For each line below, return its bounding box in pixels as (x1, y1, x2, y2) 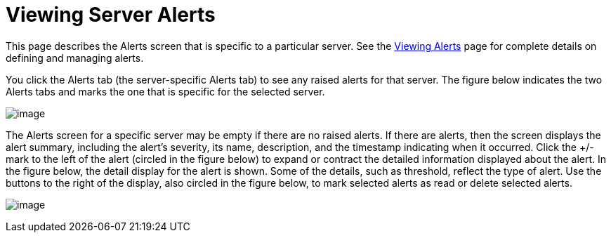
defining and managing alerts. (6, 51, 144, 64)
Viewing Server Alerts (6, 3, 216, 27)
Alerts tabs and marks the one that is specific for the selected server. (6, 85, 325, 98)
